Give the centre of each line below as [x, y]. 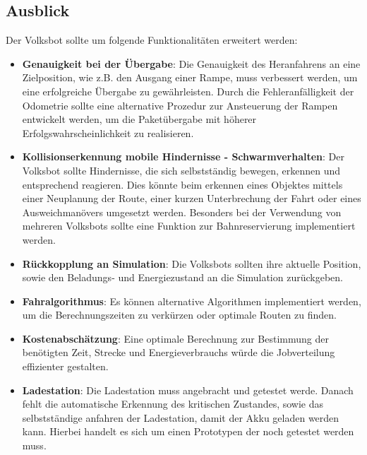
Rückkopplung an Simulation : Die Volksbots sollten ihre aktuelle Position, [192, 263]
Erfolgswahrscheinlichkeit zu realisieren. [108, 132]
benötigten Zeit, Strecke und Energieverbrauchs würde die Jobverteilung [179, 352]
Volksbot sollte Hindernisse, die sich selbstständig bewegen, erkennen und [181, 170]
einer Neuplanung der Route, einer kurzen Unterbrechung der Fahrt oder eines [192, 198]
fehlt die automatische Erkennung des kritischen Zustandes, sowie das [173, 404]
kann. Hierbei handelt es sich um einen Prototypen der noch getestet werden [188, 431]
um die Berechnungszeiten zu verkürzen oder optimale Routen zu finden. [179, 315]
